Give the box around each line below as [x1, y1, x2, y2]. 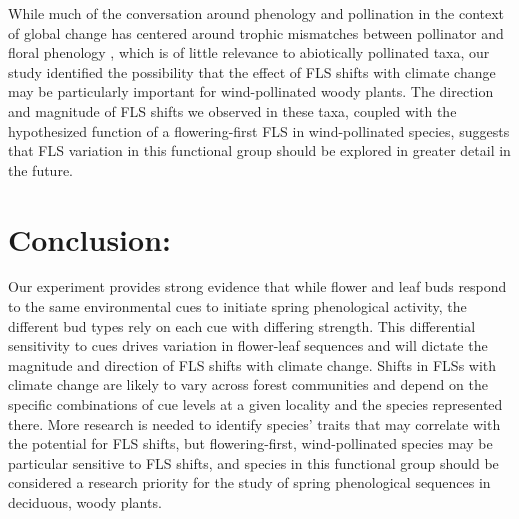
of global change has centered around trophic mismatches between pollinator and [8, 22, 504, 43]
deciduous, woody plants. [8, 492, 162, 512]
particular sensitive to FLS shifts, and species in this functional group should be [8, 452, 499, 473]
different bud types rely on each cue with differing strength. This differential [8, 315, 476, 336]
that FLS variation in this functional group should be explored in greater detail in [8, 140, 511, 161]
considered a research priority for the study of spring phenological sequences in [8, 472, 491, 493]
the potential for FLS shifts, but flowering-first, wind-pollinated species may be [8, 433, 493, 454]
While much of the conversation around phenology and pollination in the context [8, 3, 505, 23]
